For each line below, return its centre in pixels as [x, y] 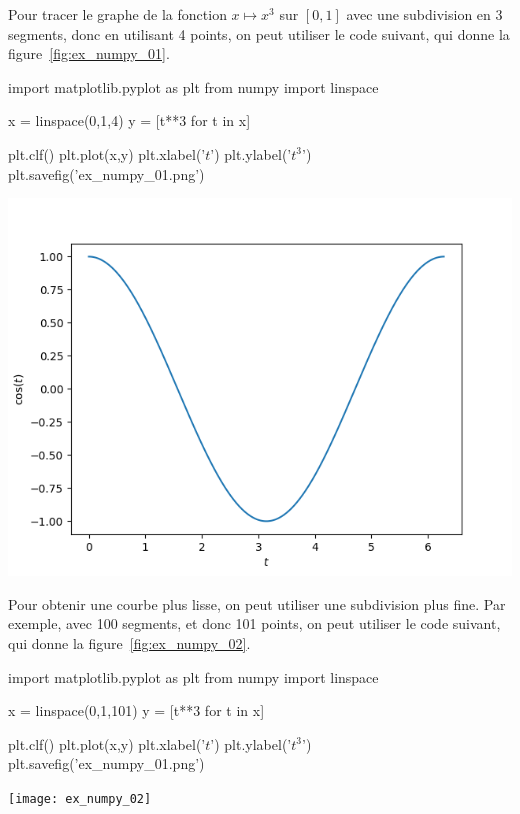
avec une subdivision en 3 [424, 14]
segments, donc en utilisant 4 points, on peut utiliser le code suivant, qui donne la [259, 33]
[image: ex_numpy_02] [80, 798]
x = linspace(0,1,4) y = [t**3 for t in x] [129, 120]
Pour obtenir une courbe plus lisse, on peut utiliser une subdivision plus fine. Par [257, 603]
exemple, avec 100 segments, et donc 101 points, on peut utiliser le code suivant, [254, 623]
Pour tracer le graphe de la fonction [117, 14]
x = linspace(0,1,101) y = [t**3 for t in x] [136, 710]
